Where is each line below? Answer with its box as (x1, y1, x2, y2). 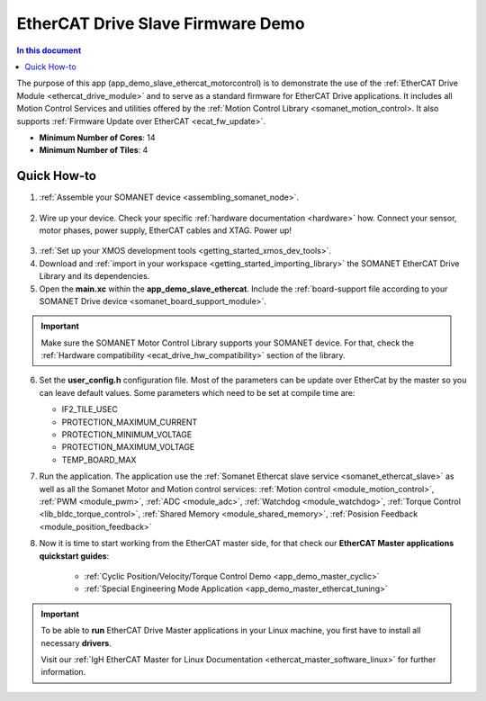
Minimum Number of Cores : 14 (39, 131, 156, 143)
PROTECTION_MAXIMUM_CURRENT (61, 417, 198, 427)
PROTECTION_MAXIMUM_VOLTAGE (61, 442, 195, 453)
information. (40, 667, 86, 678)
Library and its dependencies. (39, 271, 150, 282)
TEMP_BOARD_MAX (61, 454, 137, 465)
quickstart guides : (39, 550, 110, 562)
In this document (16, 45, 82, 56)
